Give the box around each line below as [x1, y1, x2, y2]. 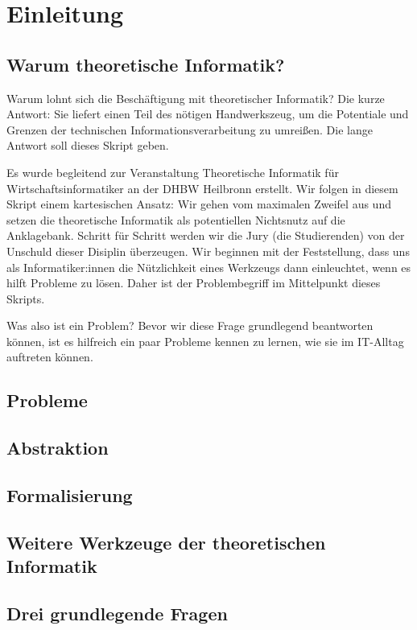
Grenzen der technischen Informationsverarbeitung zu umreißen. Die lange [6, 121, 373, 138]
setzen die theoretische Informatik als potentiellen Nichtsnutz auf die [6, 211, 345, 228]
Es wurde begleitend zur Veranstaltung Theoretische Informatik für [6, 163, 339, 180]
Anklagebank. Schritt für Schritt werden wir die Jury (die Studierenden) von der [6, 227, 405, 244]
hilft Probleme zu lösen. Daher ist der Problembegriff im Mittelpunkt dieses [6, 274, 381, 291]
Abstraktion [6, 435, 109, 460]
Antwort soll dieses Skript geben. [6, 137, 169, 154]
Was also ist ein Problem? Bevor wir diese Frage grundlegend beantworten [6, 317, 374, 334]
